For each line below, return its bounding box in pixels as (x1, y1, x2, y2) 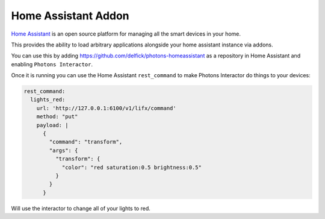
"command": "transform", (49, 139, 123, 145)
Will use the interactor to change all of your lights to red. (11, 205, 150, 212)
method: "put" (36, 113, 78, 120)
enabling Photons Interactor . (11, 60, 93, 68)
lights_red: (30, 97, 66, 103)
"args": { (49, 147, 78, 154)
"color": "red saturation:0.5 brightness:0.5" (61, 163, 202, 171)
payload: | (36, 121, 69, 129)
